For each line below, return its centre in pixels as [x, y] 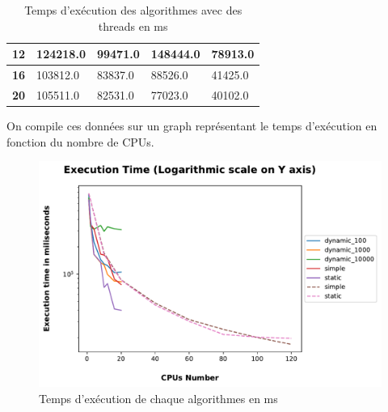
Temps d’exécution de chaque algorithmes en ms [158, 398]
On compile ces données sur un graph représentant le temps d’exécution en [192, 125]
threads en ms [133, 25]
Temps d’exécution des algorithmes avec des [133, 10]
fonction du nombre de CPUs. [80, 141]
